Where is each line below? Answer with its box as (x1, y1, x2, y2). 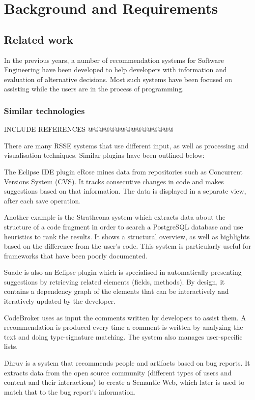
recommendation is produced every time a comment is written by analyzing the (4, 322, 243, 332)
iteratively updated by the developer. (4, 296, 115, 306)
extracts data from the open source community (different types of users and (4, 367, 232, 377)
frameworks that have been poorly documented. (4, 250, 147, 260)
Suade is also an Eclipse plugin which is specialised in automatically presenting (4, 267, 242, 277)
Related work (4, 31, 74, 47)
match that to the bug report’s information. (4, 386, 136, 397)
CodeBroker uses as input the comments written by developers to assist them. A (4, 312, 246, 322)
